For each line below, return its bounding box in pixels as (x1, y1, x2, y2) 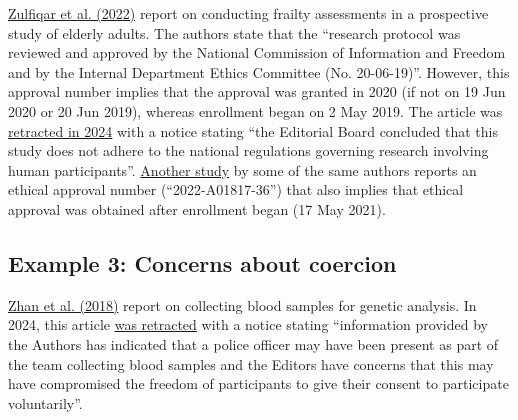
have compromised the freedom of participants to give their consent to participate (8, 373, 509, 394)
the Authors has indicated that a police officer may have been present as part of (8, 333, 499, 354)
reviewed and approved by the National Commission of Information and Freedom (8, 42, 506, 63)
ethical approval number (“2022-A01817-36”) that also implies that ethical (8, 179, 464, 200)
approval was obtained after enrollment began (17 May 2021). (8, 198, 386, 219)
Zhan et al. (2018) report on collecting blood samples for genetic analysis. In (8, 294, 477, 315)
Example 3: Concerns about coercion (8, 247, 397, 278)
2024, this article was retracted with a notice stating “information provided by (8, 314, 488, 335)
